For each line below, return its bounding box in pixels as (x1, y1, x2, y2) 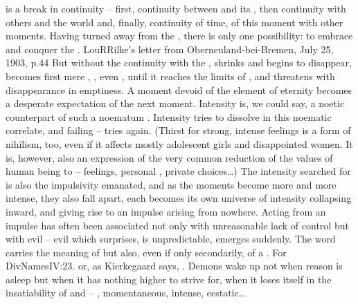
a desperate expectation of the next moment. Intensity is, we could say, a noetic (6, 96, 345, 111)
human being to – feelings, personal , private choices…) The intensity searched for (6, 164, 351, 178)
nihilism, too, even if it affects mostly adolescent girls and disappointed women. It (6, 136, 353, 151)
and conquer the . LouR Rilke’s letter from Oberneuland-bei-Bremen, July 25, (6, 41, 334, 56)
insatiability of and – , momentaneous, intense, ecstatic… (6, 285, 246, 300)
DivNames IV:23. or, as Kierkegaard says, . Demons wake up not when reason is (6, 258, 343, 273)
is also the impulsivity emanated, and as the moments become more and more (6, 177, 337, 191)
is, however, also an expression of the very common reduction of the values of (6, 150, 333, 164)
